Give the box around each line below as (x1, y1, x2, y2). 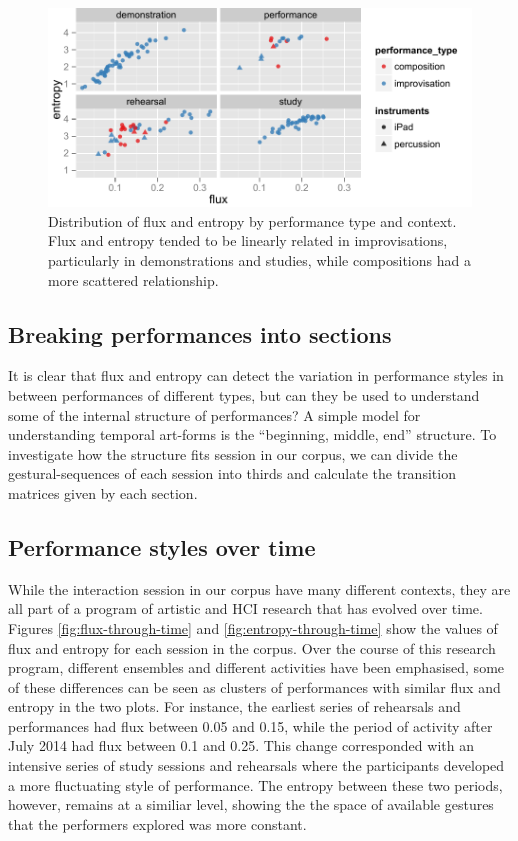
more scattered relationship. (48, 269, 219, 290)
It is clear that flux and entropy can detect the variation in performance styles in (8, 365, 504, 386)
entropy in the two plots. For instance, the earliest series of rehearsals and (8, 696, 461, 717)
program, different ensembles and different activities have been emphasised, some (8, 657, 505, 678)
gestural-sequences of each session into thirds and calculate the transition (8, 463, 456, 484)
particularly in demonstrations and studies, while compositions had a (48, 249, 471, 270)
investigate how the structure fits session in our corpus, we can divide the (8, 443, 458, 464)
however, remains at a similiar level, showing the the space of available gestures (8, 794, 494, 815)
